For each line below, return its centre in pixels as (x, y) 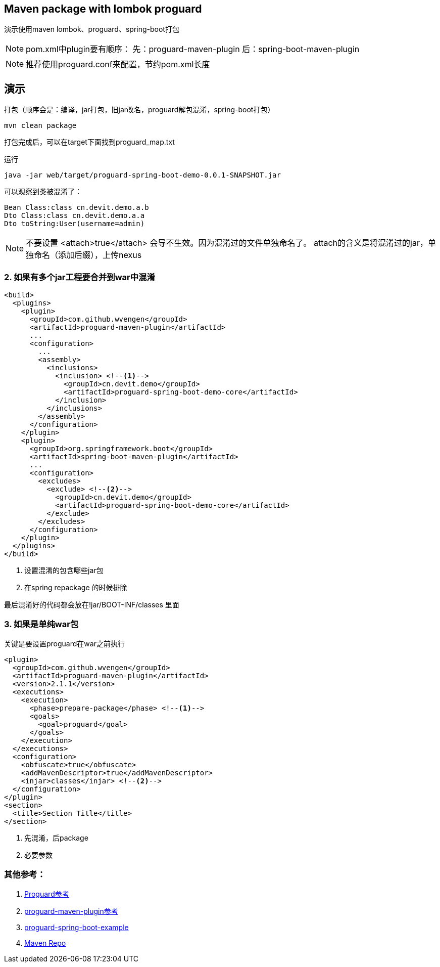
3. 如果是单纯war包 (41, 624)
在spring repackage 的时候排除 (76, 588)
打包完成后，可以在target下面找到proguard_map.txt (89, 142)
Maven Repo (45, 943)
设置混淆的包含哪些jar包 (64, 570)
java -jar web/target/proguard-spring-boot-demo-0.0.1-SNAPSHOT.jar (142, 175)
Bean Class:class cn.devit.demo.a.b (77, 208)
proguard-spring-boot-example (77, 927)
